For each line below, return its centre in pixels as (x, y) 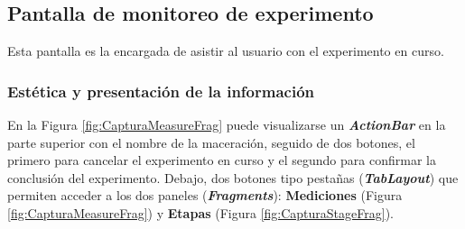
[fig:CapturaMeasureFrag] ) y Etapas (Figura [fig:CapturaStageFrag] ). (200, 212)
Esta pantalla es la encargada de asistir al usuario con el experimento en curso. (226, 51)
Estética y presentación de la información (161, 91)
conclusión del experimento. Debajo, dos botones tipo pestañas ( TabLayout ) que (233, 177)
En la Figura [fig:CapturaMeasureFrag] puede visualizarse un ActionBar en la (227, 125)
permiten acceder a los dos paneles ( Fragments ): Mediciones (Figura (205, 195)
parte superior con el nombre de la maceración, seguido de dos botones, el (211, 142)
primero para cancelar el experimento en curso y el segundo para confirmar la (222, 160)
